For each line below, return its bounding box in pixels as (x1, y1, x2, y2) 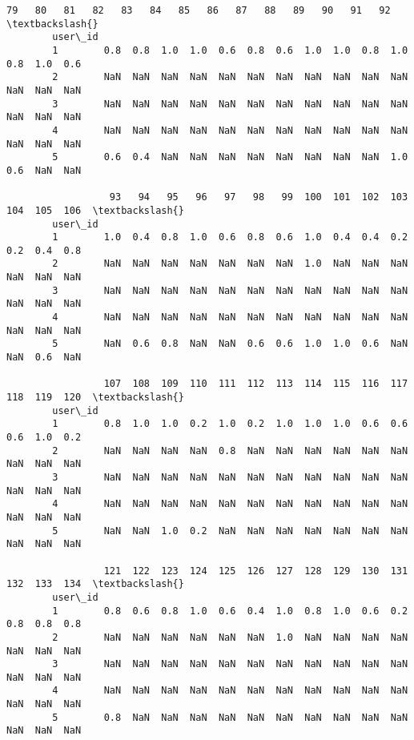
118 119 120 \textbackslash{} (6, 392, 184, 404)
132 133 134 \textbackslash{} (6, 578, 184, 590)
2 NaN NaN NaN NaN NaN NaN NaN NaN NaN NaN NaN (52, 71, 408, 83)
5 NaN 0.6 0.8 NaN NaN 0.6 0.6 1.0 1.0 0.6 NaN (52, 338, 408, 350)
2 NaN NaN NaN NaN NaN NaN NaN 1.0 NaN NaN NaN (52, 258, 408, 270)
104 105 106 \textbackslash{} (6, 204, 184, 216)
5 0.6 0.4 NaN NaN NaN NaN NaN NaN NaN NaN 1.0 (52, 151, 408, 163)
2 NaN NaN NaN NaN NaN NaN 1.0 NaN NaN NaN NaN (52, 631, 408, 643)
